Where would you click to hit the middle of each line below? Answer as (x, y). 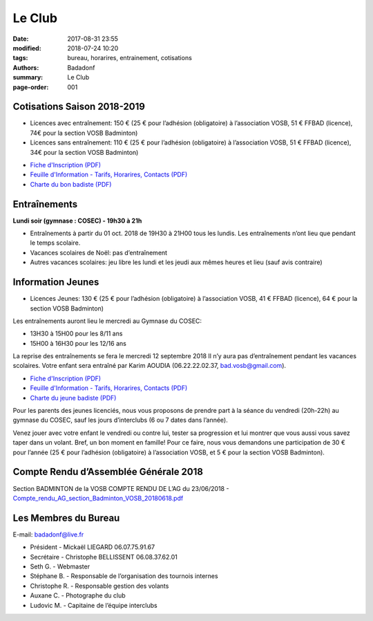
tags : (20, 58)
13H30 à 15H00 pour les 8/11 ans (76, 334)
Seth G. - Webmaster (60, 566)
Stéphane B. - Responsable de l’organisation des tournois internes (124, 576)
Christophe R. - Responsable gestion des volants (99, 586)
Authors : (26, 67)
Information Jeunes (56, 282)
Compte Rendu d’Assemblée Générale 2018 (108, 472)
